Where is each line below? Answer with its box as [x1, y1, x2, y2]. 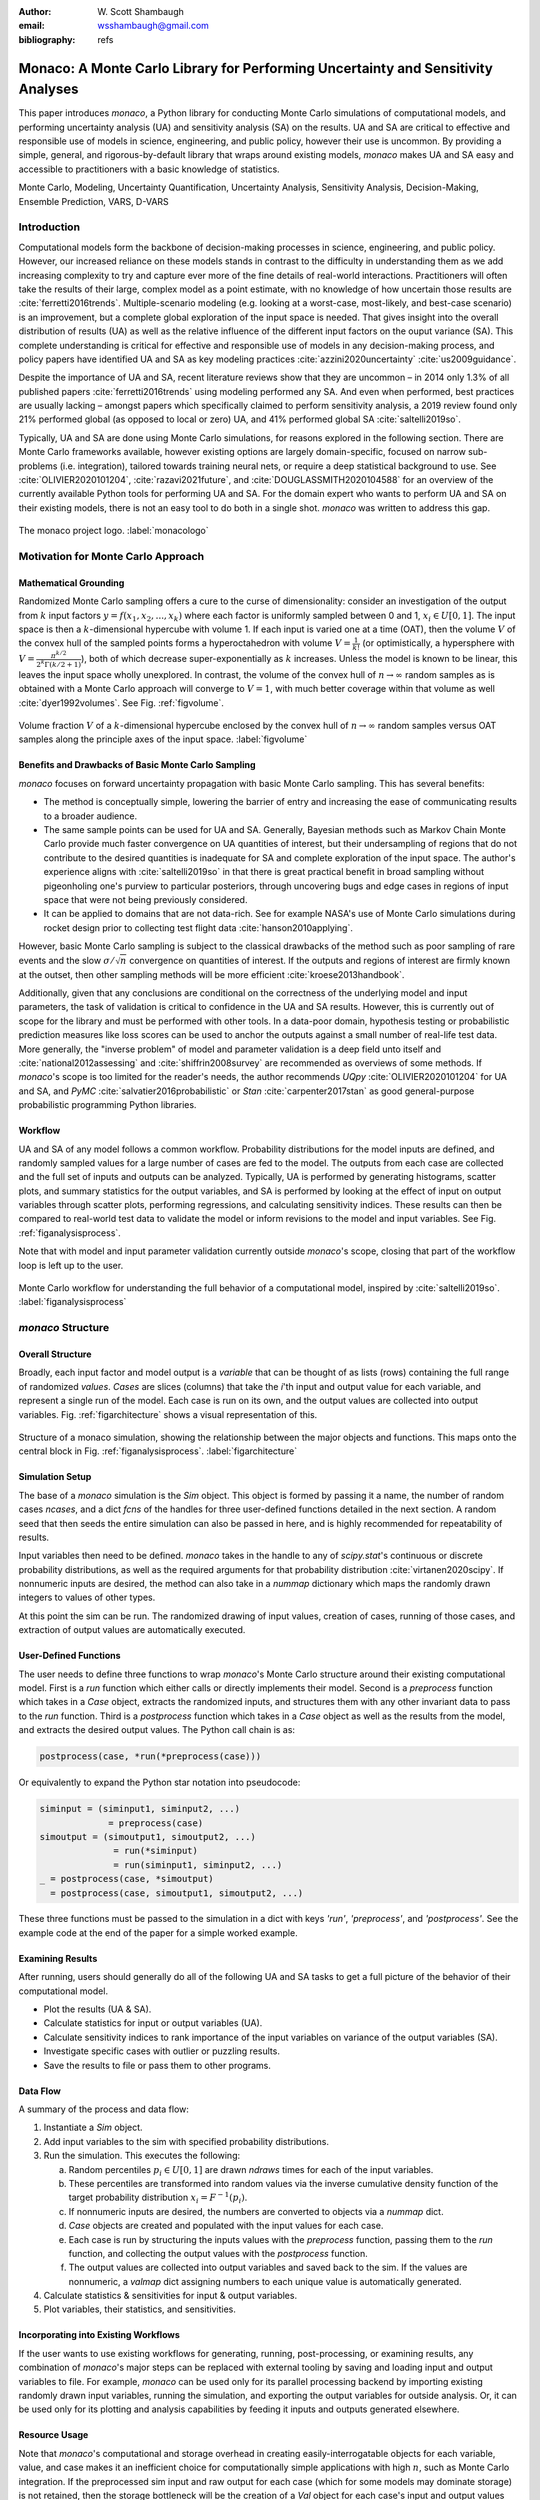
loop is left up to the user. [18, 1259, 124, 1271]
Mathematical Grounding [18, 576, 125, 589]
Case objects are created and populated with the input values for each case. [68, 2220, 384, 2232]
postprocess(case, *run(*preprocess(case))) [39, 1751, 262, 1762]
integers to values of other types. [18, 1591, 156, 1604]
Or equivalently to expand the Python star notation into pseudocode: [18, 1776, 301, 1789]
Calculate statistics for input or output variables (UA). [43, 2017, 263, 2029]
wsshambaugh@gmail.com [97, 20, 210, 32]
